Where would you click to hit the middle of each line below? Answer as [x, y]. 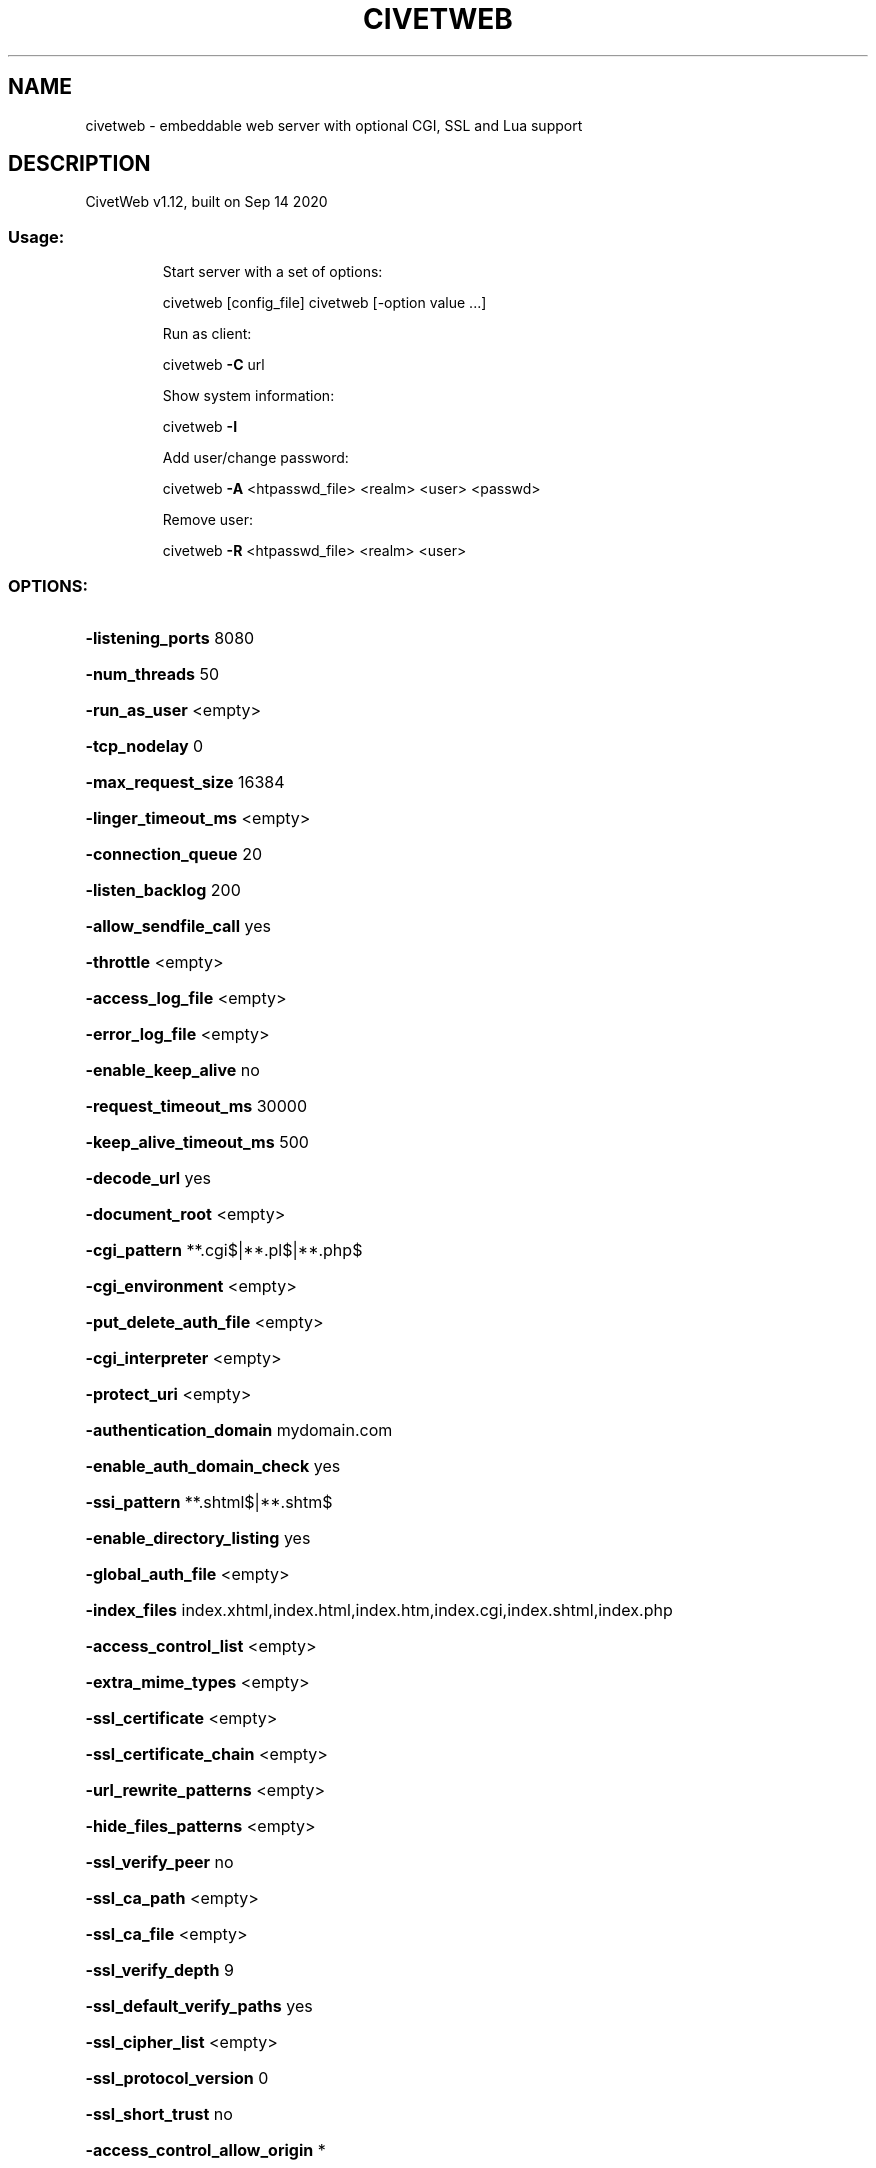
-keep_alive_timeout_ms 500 [197, 1141]
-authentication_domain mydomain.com [239, 1429]
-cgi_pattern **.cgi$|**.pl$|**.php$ [224, 1249]
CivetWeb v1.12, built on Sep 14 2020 [206, 202]
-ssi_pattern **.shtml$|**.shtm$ [209, 1501]
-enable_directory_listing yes [198, 1537]
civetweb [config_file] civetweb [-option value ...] [324, 303]
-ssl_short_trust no [159, 2113]
